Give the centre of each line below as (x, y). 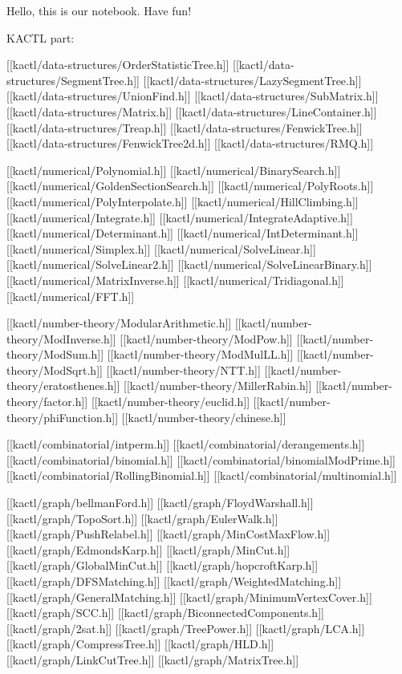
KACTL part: (41, 37)
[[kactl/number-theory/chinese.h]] (204, 417)
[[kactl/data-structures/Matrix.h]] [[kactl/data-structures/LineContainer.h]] (192, 111)
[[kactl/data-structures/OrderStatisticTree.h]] (118, 65)
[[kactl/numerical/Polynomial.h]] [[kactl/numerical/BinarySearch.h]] (174, 170)
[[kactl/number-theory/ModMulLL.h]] (200, 354)
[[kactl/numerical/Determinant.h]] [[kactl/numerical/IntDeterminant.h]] (183, 233)
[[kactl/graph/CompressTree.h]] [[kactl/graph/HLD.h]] (140, 644)
